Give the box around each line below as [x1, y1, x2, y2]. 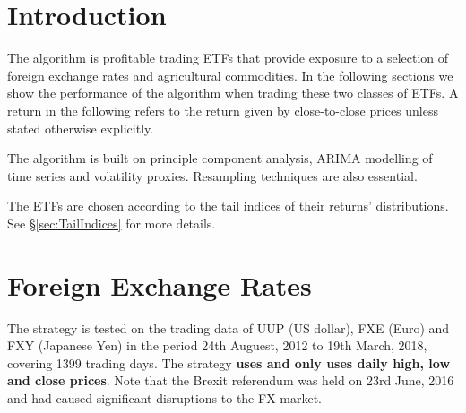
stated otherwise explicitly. [7, 118, 154, 137]
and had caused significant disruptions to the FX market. [7, 388, 322, 407]
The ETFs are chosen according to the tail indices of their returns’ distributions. [7, 196, 449, 215]
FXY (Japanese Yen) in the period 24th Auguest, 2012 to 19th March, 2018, [7, 336, 427, 355]
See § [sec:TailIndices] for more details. [7, 213, 216, 232]
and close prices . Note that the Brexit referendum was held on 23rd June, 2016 [7, 371, 454, 390]
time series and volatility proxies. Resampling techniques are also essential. [7, 166, 418, 185]
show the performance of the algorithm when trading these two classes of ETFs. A [7, 83, 459, 102]
